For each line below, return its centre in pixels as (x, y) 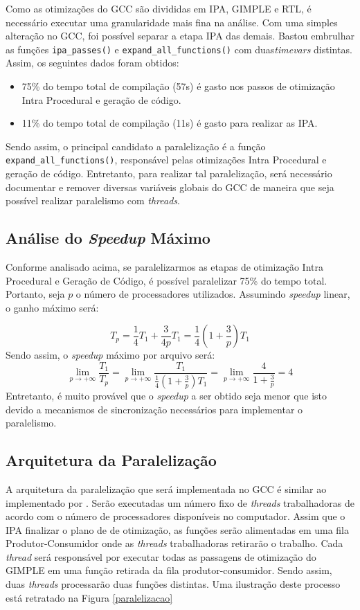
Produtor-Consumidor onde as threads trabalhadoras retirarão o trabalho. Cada (174, 543)
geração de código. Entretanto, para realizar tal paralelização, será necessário (169, 173)
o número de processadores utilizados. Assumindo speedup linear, (213, 294)
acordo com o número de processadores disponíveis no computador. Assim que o (175, 516)
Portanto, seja (35, 294)
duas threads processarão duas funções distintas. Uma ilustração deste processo (173, 584)
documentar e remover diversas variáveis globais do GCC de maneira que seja (170, 187)
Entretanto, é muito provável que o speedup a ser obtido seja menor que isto (166, 395)
